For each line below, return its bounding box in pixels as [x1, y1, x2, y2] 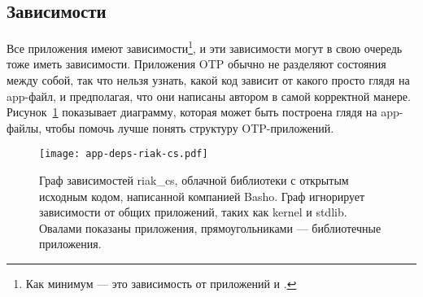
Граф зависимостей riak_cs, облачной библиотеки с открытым [39, 172, 349, 189]
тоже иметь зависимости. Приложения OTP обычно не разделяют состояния [7, 55, 386, 72]
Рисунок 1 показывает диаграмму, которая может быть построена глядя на [7, 103, 377, 120]
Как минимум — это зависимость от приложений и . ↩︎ [25, 275, 297, 292]
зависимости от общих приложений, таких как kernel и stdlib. [39, 203, 347, 221]
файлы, [7, 119, 42, 136]
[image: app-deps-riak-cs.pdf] [39, 148, 208, 160]
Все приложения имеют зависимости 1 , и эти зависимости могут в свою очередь [7, 37, 403, 56]
